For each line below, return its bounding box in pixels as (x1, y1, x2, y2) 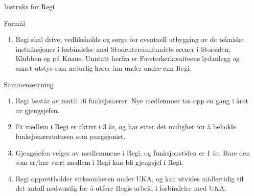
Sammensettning (4, 79, 54, 89)
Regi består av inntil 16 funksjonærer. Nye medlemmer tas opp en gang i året (15, 96, 248, 106)
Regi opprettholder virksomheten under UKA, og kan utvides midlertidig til (15, 173, 244, 183)
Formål (4, 18, 25, 28)
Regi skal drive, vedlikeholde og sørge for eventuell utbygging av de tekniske (15, 34, 244, 44)
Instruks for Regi (4, 1, 55, 11)
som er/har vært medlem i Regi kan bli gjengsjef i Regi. (15, 157, 184, 167)
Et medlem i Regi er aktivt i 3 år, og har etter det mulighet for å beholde (15, 121, 236, 132)
